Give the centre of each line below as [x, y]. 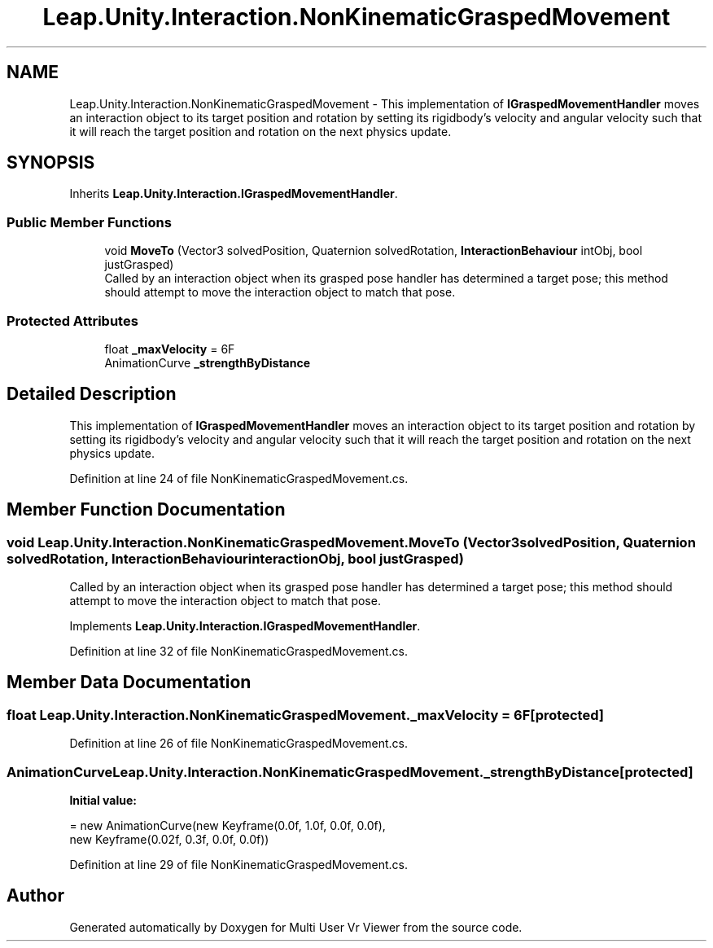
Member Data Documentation [129, 682]
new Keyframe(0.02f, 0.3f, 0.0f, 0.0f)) [169, 839]
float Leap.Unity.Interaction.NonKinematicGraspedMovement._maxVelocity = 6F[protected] [305, 715]
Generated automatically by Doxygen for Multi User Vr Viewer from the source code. [296, 927]
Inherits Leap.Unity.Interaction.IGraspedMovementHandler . [234, 194]
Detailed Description [92, 394]
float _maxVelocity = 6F [170, 349]
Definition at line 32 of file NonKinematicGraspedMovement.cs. [238, 651]
